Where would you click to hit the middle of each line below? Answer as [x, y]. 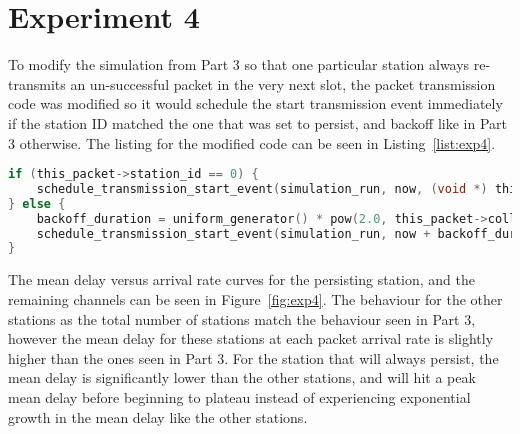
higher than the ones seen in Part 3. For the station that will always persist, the [253, 357]
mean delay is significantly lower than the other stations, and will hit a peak [242, 377]
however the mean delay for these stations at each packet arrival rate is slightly [251, 338]
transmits [37, 83]
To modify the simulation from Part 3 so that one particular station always [239, 64]
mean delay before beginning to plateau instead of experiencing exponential [239, 396]
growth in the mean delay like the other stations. [158, 416]
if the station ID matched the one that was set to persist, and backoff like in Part [257, 122]
